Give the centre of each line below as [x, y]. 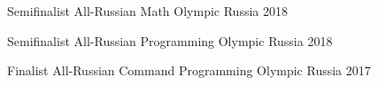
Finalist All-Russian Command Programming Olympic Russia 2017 [189, 70]
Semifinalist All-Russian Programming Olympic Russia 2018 [170, 40]
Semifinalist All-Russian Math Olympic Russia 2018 [147, 11]
